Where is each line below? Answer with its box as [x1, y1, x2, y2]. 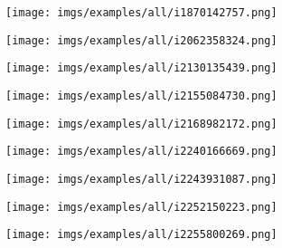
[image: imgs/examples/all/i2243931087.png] [5, 172, 277, 186]
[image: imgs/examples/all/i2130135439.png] [5, 62, 277, 75]
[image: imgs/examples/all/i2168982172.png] [5, 117, 277, 130]
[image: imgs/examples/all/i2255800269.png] [5, 228, 277, 242]
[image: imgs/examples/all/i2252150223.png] [5, 200, 277, 214]
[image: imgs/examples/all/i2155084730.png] [5, 89, 277, 102]
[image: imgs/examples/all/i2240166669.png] [5, 145, 277, 158]
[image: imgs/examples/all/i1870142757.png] [5, 6, 277, 19]
